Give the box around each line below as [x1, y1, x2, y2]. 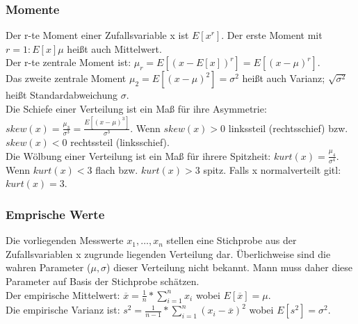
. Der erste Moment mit [221, 28, 323, 42]
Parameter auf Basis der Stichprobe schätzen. [6, 273, 200, 288]
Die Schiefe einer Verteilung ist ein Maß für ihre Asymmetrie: [6, 102, 267, 115]
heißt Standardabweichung [6, 88, 118, 102]
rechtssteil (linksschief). [70, 135, 170, 149]
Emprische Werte [6, 205, 105, 222]
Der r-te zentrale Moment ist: [6, 55, 131, 70]
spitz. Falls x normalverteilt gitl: [203, 162, 341, 177]
